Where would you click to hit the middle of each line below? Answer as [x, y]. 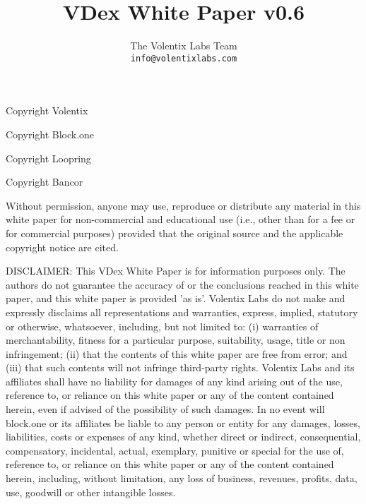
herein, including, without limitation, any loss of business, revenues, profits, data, [182, 478]
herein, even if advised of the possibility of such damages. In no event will [165, 409]
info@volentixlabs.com [184, 58]
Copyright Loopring [48, 158]
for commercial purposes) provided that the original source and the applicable [175, 233]
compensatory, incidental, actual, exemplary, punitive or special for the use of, [175, 450]
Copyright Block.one [50, 134]
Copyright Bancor [45, 182]
